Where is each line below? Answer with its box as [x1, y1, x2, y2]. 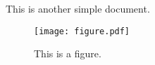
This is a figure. [34, 46, 101, 61]
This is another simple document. [6, 1, 150, 15]
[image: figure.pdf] [34, 26, 130, 36]
